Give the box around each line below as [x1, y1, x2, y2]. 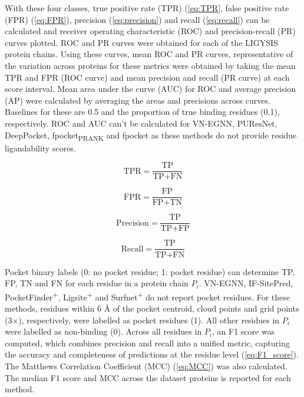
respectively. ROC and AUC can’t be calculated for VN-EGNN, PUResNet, [5, 117, 277, 129]
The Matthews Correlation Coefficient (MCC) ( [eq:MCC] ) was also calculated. [5, 359, 288, 372]
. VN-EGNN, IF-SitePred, [199, 277, 293, 289]
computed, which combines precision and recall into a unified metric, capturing [5, 336, 290, 349]
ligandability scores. [5, 141, 76, 154]
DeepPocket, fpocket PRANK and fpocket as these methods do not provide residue [5, 128, 297, 143]
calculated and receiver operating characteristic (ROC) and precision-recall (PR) [5, 25, 296, 37]
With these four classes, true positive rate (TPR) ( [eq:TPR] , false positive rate [5, 2, 289, 14]
